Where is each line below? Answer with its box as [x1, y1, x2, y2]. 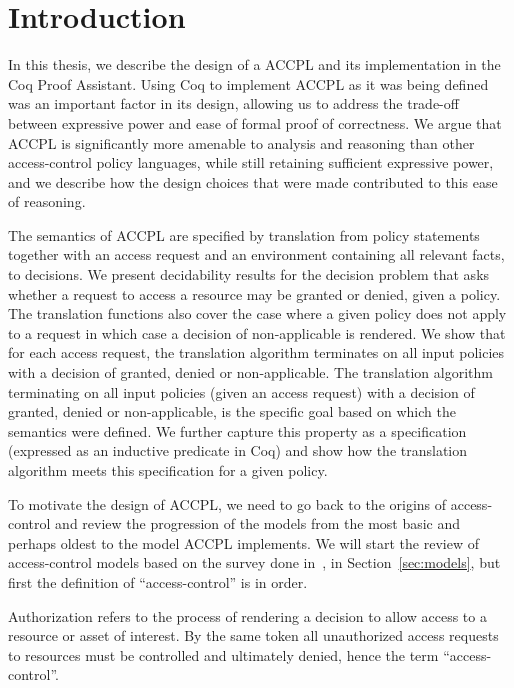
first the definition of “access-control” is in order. [8, 571, 308, 592]
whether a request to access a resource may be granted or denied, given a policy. [8, 283, 501, 304]
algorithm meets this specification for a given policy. [8, 460, 328, 480]
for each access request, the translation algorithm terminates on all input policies [8, 342, 505, 363]
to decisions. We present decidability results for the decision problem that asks [8, 264, 490, 285]
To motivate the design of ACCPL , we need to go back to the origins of [8, 493, 447, 514]
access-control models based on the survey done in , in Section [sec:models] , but [8, 552, 501, 573]
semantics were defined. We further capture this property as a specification [8, 420, 467, 441]
